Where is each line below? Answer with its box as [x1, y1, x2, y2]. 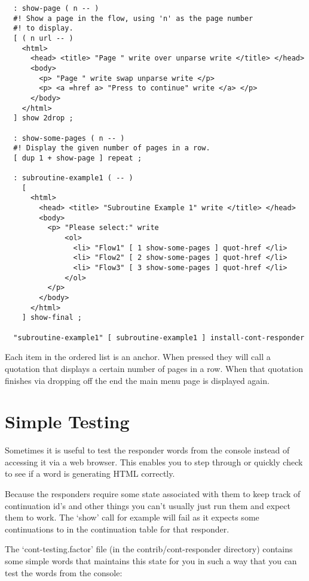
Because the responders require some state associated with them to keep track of [5, 488, 301, 500]
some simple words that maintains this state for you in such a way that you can [5, 554, 297, 567]
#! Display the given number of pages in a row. [13, 144, 210, 153]
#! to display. [13, 24, 74, 33]
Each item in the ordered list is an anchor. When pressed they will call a [5, 350, 271, 363]
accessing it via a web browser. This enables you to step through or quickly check [5, 455, 303, 468]
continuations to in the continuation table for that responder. [5, 522, 230, 535]
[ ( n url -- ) [13, 34, 74, 43]
